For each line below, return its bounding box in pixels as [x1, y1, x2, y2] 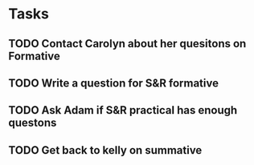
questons [8, 116, 57, 130]
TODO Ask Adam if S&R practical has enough [8, 103, 238, 117]
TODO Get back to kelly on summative [8, 143, 203, 157]
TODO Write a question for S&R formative [8, 76, 219, 90]
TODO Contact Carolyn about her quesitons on [8, 37, 247, 50]
